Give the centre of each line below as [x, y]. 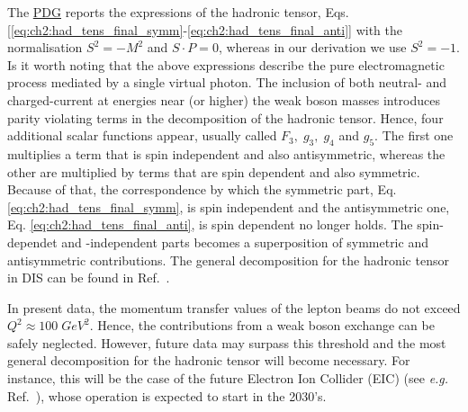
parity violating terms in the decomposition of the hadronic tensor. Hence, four [225, 117]
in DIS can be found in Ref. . [89, 278]
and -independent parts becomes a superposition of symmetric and [245, 242]
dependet [32, 242]
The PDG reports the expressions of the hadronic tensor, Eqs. [178, 12]
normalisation [45, 47]
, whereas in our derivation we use [312, 47]
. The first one [414, 135]
